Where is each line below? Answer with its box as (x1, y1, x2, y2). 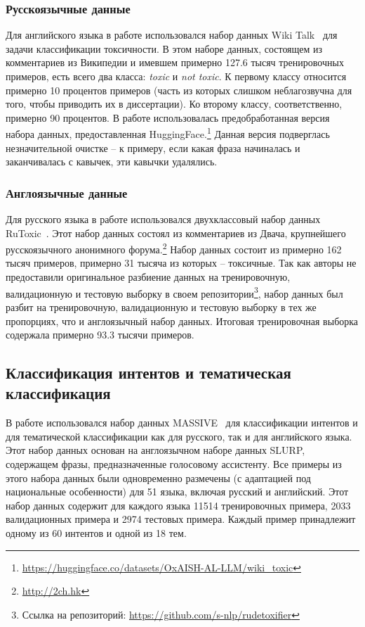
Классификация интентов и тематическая (6, 362, 291, 384)
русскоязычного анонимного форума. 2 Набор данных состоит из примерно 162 (6, 240, 342, 256)
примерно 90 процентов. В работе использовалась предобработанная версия (6, 110, 330, 125)
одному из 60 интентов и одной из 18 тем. (6, 526, 187, 540)
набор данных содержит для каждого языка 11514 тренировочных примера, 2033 (6, 498, 351, 512)
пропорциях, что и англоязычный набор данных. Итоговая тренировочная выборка (6, 313, 359, 328)
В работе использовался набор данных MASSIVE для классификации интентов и (6, 415, 358, 430)
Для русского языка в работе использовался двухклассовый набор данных (6, 212, 321, 227)
